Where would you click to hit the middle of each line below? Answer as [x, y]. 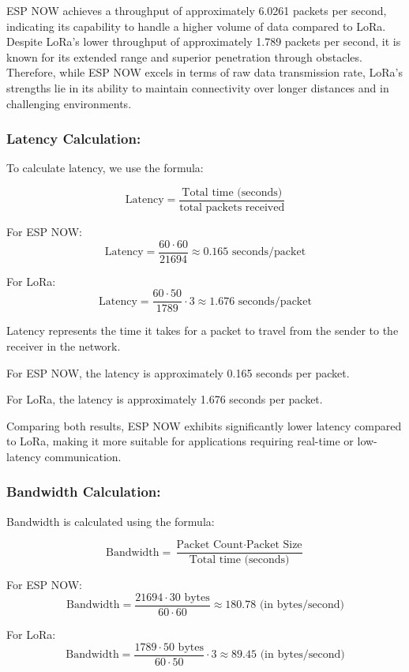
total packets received [232, 208]
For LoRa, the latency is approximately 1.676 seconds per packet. [165, 399]
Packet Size [274, 545]
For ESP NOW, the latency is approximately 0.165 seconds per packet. [178, 372]
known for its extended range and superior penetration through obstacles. [184, 56]
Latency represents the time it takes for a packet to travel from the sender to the [203, 330]
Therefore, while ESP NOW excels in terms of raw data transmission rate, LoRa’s [204, 72]
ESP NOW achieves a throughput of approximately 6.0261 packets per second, [197, 10]
